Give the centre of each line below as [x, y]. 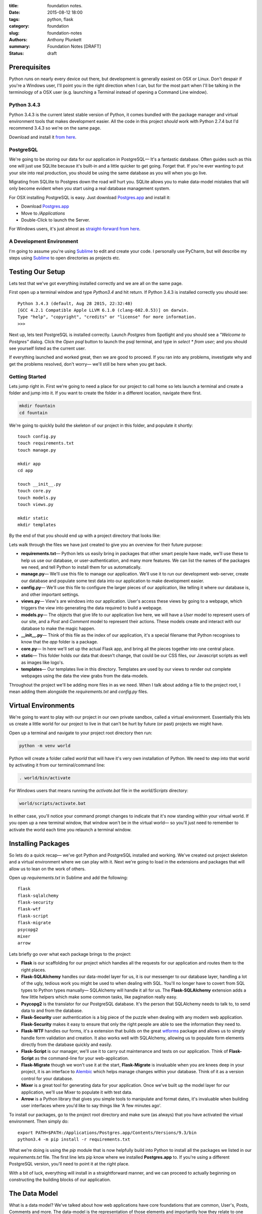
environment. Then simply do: [39, 1121]
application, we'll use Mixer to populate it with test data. [77, 1092]
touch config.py [37, 437]
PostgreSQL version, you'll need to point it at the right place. [69, 1164]
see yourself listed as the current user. [47, 348]
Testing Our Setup [37, 272]
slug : [14, 33]
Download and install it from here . [43, 137]
